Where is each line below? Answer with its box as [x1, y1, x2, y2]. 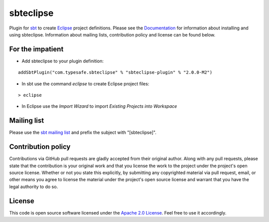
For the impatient [9, 45, 64, 53]
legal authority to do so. [9, 184, 58, 190]
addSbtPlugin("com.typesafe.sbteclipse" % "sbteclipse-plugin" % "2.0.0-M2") [18, 70, 213, 75]
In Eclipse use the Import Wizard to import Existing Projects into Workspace [21, 103, 177, 109]
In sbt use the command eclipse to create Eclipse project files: [21, 80, 149, 87]
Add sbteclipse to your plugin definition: [21, 58, 104, 64]
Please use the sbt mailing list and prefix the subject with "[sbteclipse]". [9, 130, 156, 136]
